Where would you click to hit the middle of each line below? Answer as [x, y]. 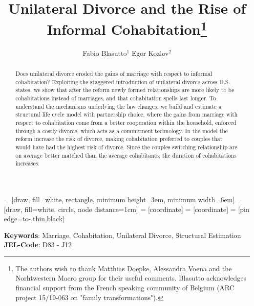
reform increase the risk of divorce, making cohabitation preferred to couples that [119, 139]
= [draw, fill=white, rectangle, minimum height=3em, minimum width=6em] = [123, 199]
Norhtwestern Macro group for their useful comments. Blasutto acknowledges [131, 278]
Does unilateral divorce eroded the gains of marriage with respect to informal [114, 74]
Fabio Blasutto [105, 53]
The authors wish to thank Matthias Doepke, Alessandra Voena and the [124, 268]
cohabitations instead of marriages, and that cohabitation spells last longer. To [116, 98]
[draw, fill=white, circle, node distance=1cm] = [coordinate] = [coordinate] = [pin [127, 209]
